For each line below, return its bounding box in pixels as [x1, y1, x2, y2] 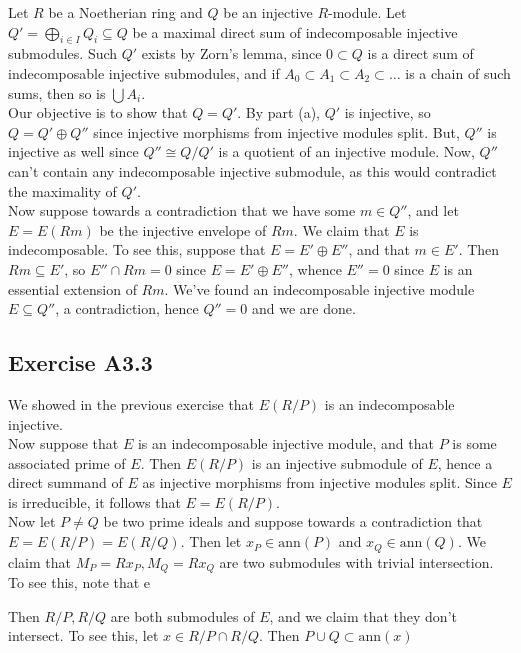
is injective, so [344, 102, 431, 123]
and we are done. [252, 298, 356, 319]
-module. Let [328, 2, 407, 22]
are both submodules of [110, 605, 255, 626]
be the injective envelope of [99, 219, 267, 240]
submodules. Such [8, 43, 118, 64]
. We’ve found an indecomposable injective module [164, 278, 475, 299]
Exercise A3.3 [8, 347, 153, 378]
